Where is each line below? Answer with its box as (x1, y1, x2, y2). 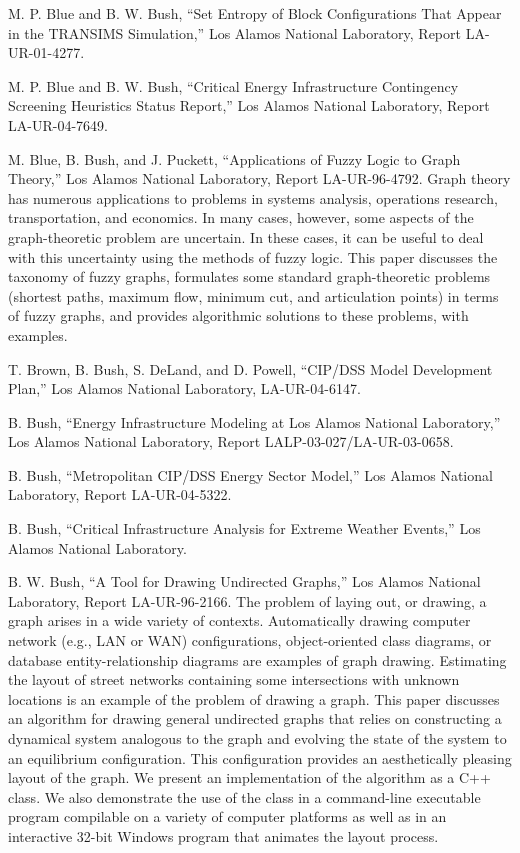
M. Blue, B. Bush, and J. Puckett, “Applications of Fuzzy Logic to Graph (8, 148, 461, 169)
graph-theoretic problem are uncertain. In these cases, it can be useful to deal (8, 226, 484, 247)
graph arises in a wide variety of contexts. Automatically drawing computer (8, 610, 471, 631)
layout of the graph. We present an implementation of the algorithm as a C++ (8, 767, 491, 788)
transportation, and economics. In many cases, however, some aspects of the (8, 207, 474, 228)
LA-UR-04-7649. (8, 114, 108, 135)
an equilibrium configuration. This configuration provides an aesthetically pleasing (8, 747, 512, 768)
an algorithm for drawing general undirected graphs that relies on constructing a (8, 708, 502, 729)
